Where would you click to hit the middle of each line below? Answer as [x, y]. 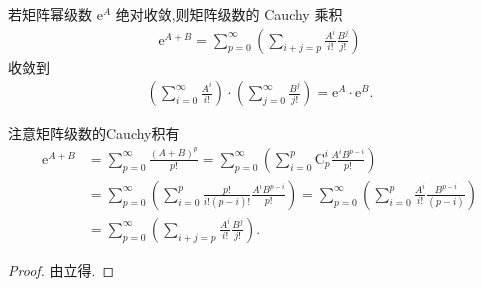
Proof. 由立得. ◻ [61, 269]
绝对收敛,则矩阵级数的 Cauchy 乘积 [229, 14]
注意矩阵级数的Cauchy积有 [94, 133]
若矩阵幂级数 [50, 14]
